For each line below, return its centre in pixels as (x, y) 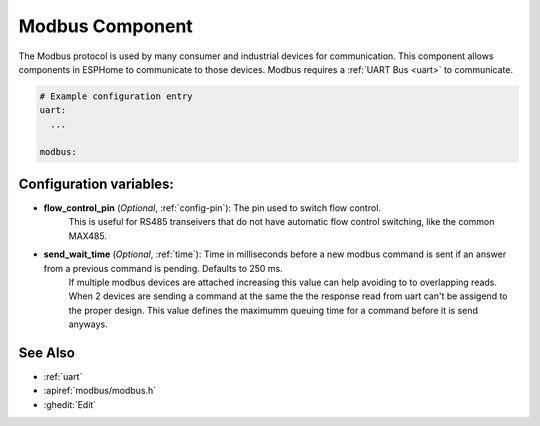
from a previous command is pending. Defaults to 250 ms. (163, 268)
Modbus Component (106, 26)
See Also (46, 352)
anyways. (88, 324)
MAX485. (87, 236)
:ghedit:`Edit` (70, 404)
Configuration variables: (96, 183)
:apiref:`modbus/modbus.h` (100, 391)
